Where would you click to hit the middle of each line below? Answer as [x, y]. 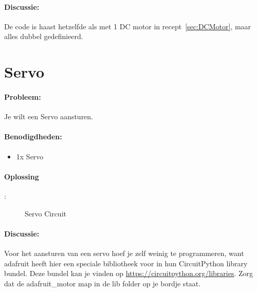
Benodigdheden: [33, 136]
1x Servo [30, 156]
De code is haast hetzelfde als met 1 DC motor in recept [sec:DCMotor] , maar [128, 26]
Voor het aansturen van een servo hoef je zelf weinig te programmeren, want [124, 253]
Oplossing [22, 176]
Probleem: [23, 96]
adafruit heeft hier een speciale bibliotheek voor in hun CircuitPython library [126, 263]
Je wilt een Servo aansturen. [49, 116]
